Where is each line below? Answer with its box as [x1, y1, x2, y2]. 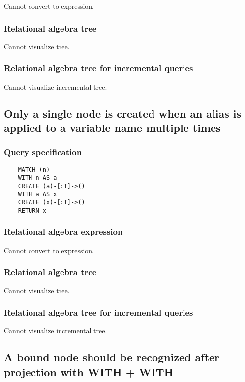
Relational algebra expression [4, 225, 123, 238]
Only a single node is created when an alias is [4, 105, 242, 121]
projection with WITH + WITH [4, 364, 174, 379]
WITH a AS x [18, 191, 57, 198]
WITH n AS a [18, 174, 57, 182]
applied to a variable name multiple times [4, 120, 221, 135]
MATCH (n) [18, 166, 50, 173]
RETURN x [18, 207, 46, 214]
